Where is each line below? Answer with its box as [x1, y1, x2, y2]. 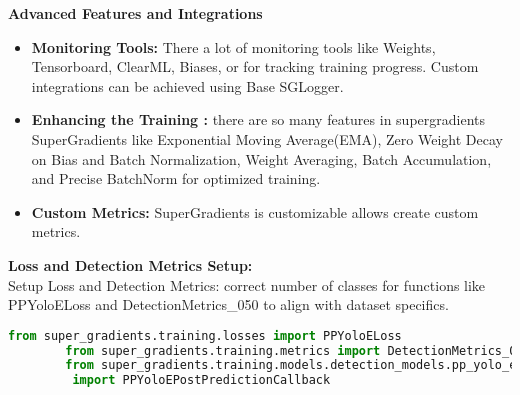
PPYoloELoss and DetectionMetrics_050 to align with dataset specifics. [8, 294, 449, 315]
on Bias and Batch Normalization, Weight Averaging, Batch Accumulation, [31, 148, 492, 169]
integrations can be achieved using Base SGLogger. [31, 75, 344, 96]
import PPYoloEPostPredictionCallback [72, 373, 331, 388]
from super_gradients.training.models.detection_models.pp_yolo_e [65, 358, 517, 373]
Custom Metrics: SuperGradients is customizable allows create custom [31, 201, 479, 222]
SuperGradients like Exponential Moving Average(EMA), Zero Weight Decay [31, 128, 503, 149]
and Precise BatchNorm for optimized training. [31, 168, 321, 189]
